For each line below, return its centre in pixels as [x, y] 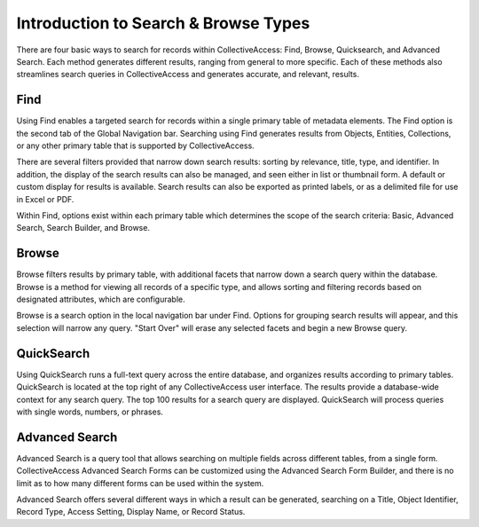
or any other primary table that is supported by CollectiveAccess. [135, 146]
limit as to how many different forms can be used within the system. [140, 483]
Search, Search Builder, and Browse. [83, 228]
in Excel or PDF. [45, 199]
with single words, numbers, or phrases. [90, 412]
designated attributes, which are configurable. [101, 299]
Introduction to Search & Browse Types [163, 23]
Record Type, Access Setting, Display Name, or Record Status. [131, 512]
